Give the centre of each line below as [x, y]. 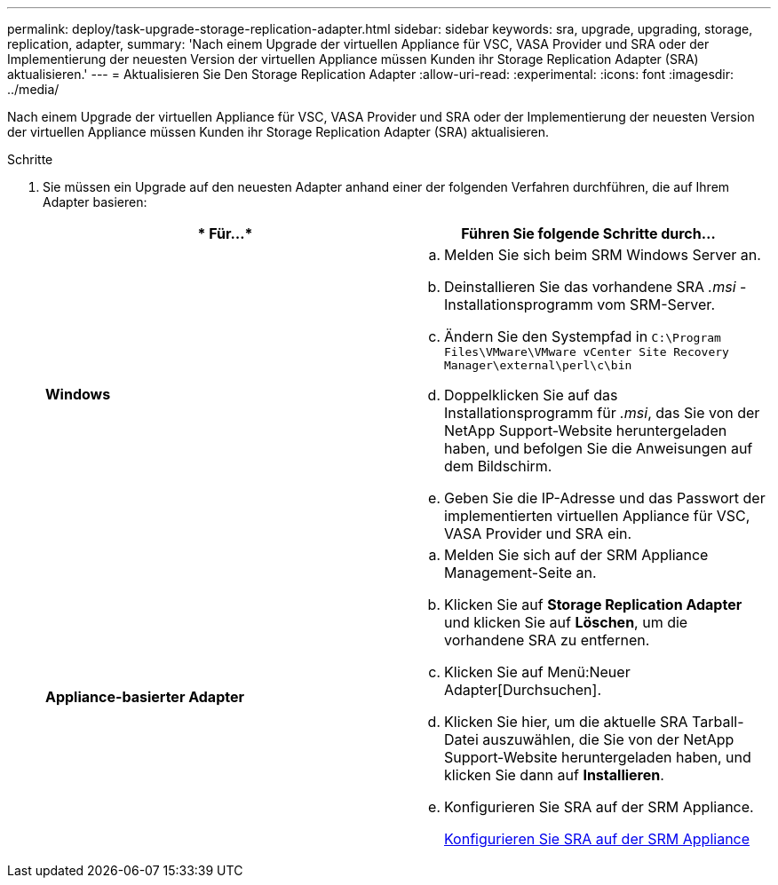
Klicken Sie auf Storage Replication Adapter [593, 604]
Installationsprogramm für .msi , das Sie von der [602, 413]
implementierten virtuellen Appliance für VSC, [597, 516]
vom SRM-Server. [656, 304]
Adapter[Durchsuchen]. [523, 690]
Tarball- [718, 722]
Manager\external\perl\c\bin [538, 365]
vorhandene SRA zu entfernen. [547, 640]
